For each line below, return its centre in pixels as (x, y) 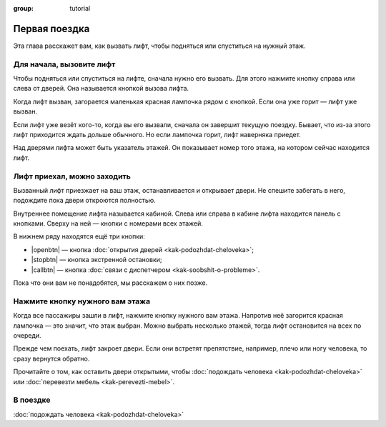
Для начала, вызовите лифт (64, 64)
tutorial (80, 8)
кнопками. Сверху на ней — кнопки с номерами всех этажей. (108, 223)
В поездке (32, 400)
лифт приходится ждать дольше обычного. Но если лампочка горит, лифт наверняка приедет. (157, 135)
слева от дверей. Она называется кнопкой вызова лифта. (101, 89)
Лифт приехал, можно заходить (72, 176)
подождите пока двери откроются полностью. (85, 201)
